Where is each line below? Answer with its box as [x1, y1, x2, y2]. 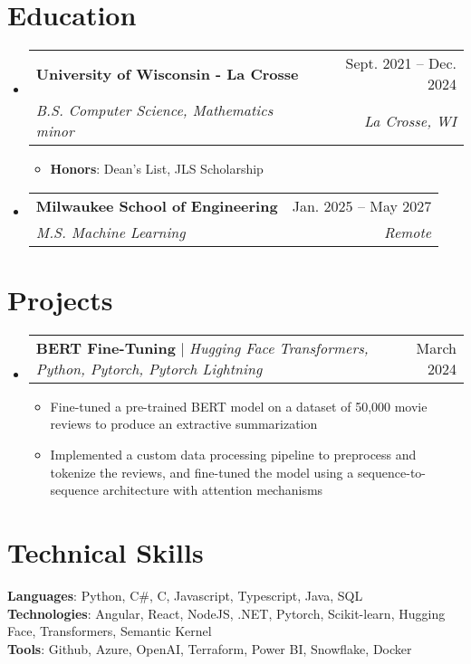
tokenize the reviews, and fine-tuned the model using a [50, 462, 354, 481]
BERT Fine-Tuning [35, 337, 176, 358]
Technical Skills [7, 534, 204, 570]
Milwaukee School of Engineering [35, 194, 278, 216]
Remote [384, 221, 432, 242]
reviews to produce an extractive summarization [50, 414, 318, 433]
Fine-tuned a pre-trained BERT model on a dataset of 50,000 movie [50, 396, 428, 415]
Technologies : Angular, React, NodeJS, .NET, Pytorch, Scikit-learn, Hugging [7, 603, 446, 622]
